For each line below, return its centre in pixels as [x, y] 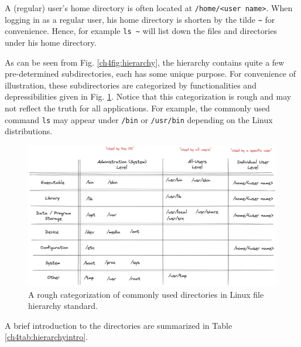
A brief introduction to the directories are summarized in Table [119, 325]
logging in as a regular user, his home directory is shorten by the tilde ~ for [140, 19]
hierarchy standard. [63, 306]
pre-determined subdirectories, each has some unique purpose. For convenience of [150, 74]
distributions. [29, 131]
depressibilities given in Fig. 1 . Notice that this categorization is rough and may [148, 96]
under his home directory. [51, 42]
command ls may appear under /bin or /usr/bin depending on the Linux [139, 119]
